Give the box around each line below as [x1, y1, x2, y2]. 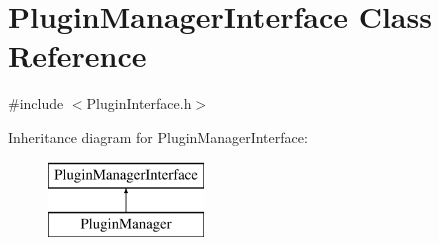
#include [8, 93, 64, 114]
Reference [8, 35, 147, 76]
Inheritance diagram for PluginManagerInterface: [8, 126, 308, 147]
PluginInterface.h [86, 93, 192, 114]
